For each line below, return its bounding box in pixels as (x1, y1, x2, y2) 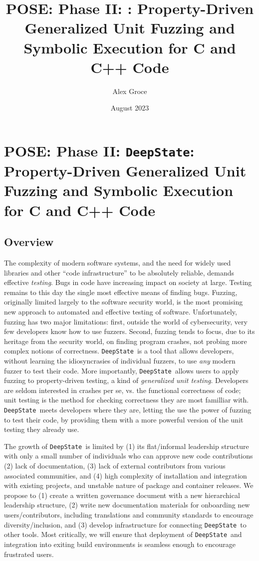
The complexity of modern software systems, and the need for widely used (4, 257, 231, 267)
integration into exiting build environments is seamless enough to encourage (4, 538, 236, 549)
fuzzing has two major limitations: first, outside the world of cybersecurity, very (4, 316, 248, 326)
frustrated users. (4, 548, 54, 559)
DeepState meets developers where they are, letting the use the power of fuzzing (4, 404, 252, 414)
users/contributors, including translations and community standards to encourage (4, 509, 254, 520)
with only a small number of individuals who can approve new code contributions (4, 450, 253, 461)
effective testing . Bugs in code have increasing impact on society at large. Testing (4, 277, 252, 287)
